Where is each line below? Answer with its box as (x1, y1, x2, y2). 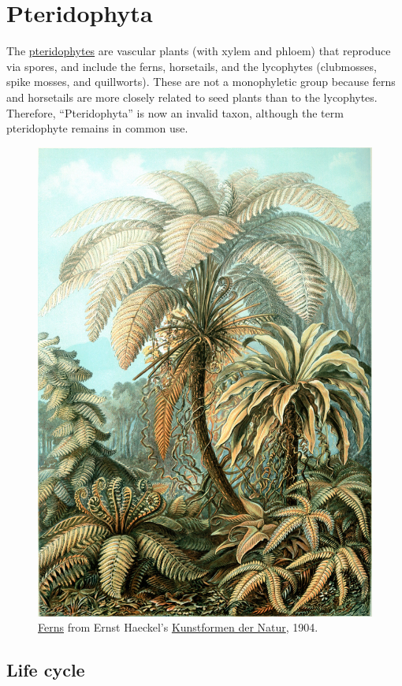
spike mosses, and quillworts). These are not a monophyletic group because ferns (6, 73, 396, 90)
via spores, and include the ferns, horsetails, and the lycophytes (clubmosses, (6, 58, 377, 74)
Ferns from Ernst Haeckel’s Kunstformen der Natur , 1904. (38, 619, 318, 636)
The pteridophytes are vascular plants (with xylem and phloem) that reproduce (6, 43, 391, 59)
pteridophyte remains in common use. (6, 120, 188, 136)
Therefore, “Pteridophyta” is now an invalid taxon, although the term (6, 104, 344, 121)
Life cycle (6, 658, 85, 682)
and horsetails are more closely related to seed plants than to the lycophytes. (6, 88, 378, 105)
